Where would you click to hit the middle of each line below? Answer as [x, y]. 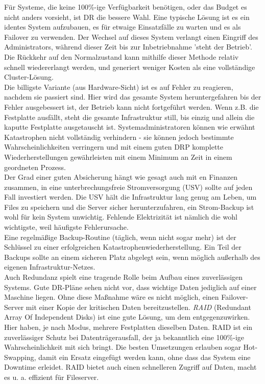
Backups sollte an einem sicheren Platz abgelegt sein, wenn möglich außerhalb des [132, 257]
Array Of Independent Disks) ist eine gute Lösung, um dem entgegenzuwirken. [127, 317]
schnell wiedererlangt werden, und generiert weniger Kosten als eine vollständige [130, 67]
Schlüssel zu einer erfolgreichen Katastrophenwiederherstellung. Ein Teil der [123, 247]
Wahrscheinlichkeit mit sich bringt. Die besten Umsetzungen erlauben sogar [123, 347]
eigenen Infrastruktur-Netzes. [50, 267]
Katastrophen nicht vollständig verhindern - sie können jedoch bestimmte [119, 137]
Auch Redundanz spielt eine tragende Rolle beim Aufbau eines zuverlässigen [124, 277]
